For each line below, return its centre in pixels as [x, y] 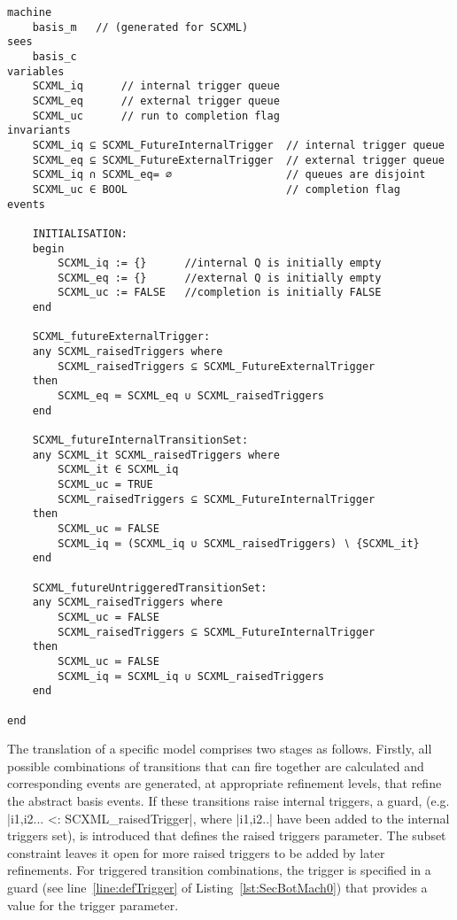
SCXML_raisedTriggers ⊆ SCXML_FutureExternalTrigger [217, 366]
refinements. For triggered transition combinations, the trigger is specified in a [219, 870]
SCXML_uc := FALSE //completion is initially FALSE [220, 293]
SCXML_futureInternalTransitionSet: [140, 441]
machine [30, 12]
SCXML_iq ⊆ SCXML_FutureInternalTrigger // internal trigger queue [238, 145]
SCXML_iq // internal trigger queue [156, 86]
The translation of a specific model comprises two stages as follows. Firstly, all [220, 749]
